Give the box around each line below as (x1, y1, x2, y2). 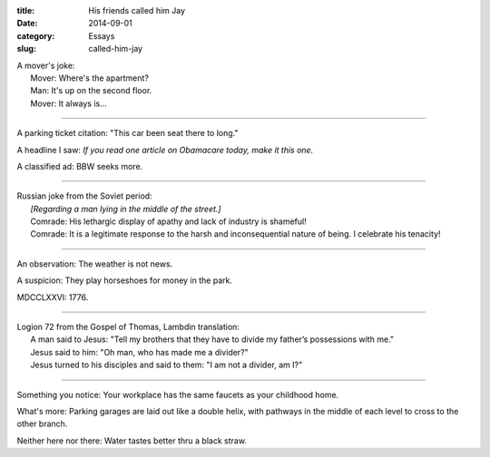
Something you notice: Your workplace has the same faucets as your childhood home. (16, 389, 339, 400)
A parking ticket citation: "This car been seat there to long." (16, 128, 239, 139)
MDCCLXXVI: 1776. (16, 291, 89, 303)
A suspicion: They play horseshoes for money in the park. (16, 275, 233, 286)
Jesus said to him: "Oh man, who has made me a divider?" (30, 346, 249, 357)
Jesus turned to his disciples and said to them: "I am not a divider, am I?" (30, 359, 303, 371)
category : (16, 30, 55, 41)
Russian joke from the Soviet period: (16, 190, 153, 201)
